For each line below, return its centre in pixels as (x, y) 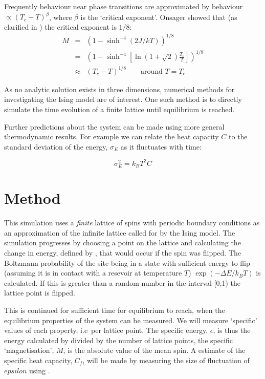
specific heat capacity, (38, 360)
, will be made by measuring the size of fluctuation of (166, 360)
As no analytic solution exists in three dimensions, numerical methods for (119, 89)
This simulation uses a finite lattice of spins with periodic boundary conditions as (132, 223)
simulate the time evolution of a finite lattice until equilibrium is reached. (119, 109)
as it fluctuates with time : (161, 146)
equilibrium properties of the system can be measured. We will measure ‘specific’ (131, 320)
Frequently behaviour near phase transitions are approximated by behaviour (124, 6)
